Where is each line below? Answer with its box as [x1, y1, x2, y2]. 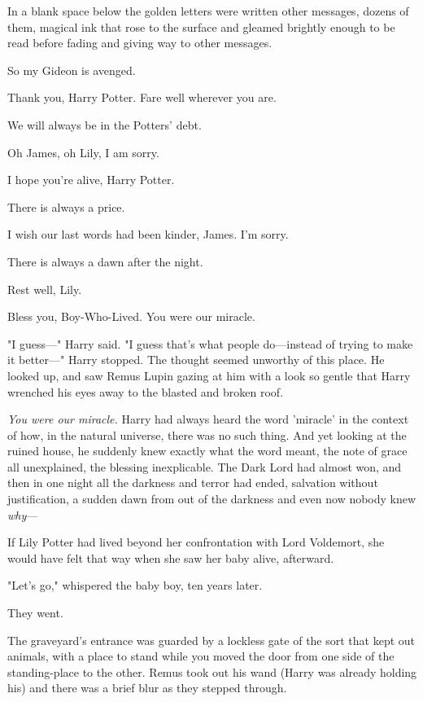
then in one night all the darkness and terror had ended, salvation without [7, 474, 378, 491]
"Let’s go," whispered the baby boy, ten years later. [7, 577, 263, 594]
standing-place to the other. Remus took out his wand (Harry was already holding [7, 663, 417, 680]
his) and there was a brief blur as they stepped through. [7, 679, 287, 696]
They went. [7, 604, 63, 621]
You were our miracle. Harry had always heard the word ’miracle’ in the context [7, 410, 409, 428]
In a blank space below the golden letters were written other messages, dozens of [7, 2, 409, 19]
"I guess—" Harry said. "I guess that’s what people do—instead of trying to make [7, 335, 413, 352]
